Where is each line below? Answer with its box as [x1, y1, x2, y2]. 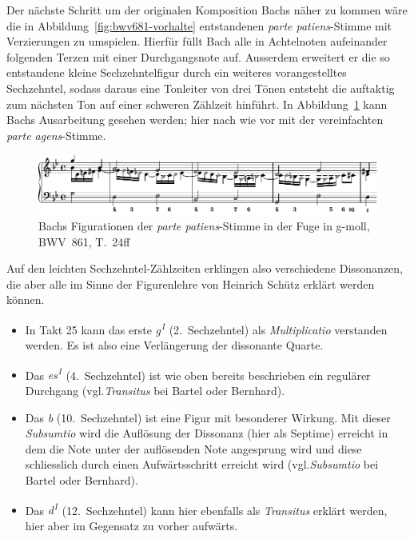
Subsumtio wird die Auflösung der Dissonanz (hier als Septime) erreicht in [25, 425, 388, 441]
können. [6, 291, 45, 308]
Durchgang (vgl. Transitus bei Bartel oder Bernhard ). [25, 382, 285, 399]
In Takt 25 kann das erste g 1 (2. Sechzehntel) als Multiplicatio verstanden [25, 318, 388, 337]
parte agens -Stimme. [6, 126, 106, 143]
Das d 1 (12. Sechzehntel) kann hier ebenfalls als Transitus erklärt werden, [25, 499, 388, 518]
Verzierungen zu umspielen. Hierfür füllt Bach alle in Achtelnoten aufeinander [6, 33, 388, 50]
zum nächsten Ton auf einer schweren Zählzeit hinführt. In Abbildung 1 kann [6, 95, 388, 112]
